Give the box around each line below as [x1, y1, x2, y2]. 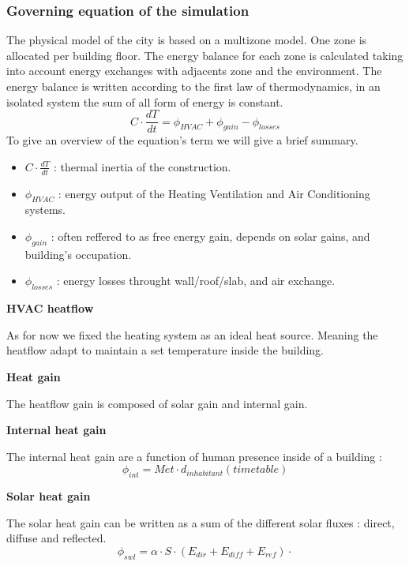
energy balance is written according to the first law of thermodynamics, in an [6, 78, 381, 94]
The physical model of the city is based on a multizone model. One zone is [6, 32, 367, 48]
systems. [24, 201, 66, 218]
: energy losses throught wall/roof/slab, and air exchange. [56, 272, 336, 289]
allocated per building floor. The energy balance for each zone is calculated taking [6, 47, 403, 63]
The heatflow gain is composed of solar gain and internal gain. [6, 395, 308, 411]
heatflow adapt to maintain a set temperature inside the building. [6, 342, 324, 358]
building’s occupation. [24, 246, 132, 262]
